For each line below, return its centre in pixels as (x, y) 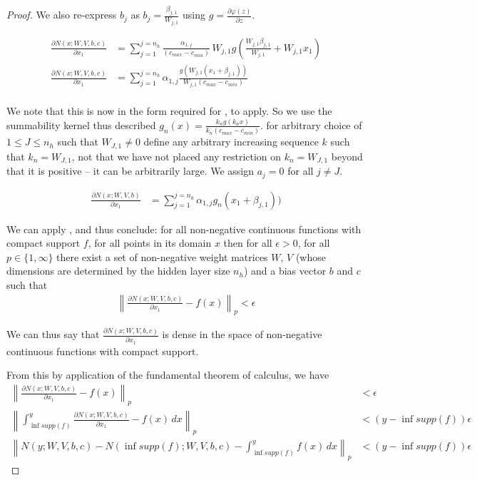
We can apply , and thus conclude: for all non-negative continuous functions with (184, 229)
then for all (248, 243)
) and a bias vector (285, 271)
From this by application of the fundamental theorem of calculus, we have (168, 375)
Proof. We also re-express (62, 15)
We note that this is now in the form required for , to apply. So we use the (169, 111)
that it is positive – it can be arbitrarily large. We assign (130, 171)
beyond (347, 156)
